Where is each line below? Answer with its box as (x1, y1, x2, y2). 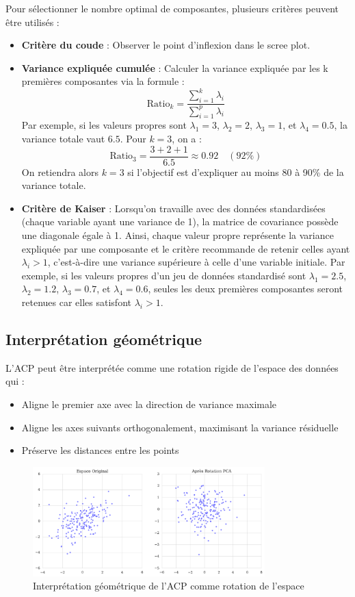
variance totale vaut (21, 131, 105, 146)
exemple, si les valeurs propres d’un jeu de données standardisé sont (21, 268, 306, 282)
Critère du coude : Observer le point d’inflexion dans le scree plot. (21, 38, 311, 52)
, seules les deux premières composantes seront (148, 281, 343, 296)
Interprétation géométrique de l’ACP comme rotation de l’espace (33, 579, 304, 593)
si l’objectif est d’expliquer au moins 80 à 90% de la (127, 164, 344, 179)
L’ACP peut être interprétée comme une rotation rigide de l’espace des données (5, 360, 339, 374)
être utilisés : (5, 14, 60, 29)
